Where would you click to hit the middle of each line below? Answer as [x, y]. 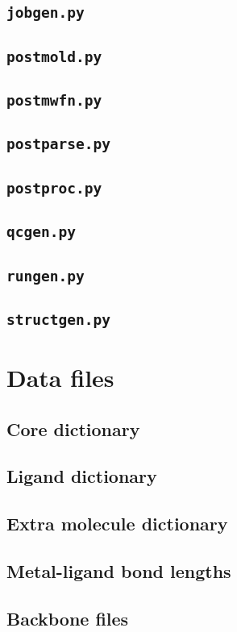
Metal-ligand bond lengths [119, 570]
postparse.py [58, 144]
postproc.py [54, 188]
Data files [60, 378]
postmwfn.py [54, 101]
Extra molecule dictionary [117, 524]
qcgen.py [41, 232]
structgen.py [58, 319]
